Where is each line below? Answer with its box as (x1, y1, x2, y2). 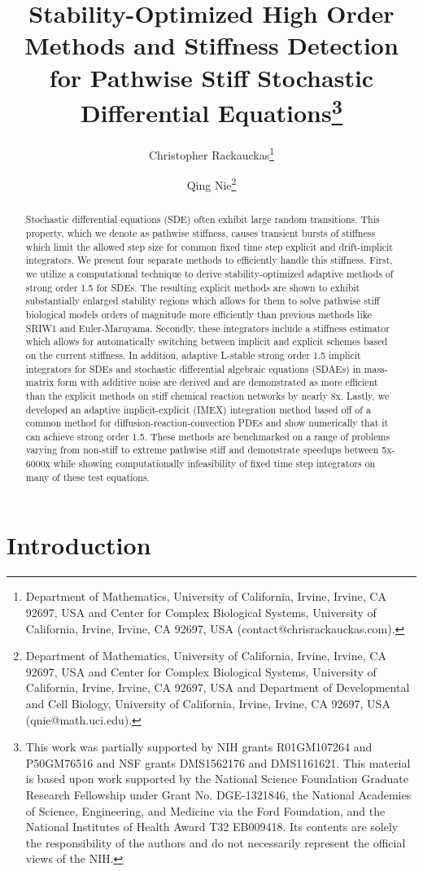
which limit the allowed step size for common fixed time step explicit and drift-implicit (25, 239, 393, 253)
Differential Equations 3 (80, 92, 343, 129)
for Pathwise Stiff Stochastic (49, 60, 374, 94)
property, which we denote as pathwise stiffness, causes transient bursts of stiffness (25, 225, 376, 239)
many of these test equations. (25, 470, 150, 484)
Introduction (7, 528, 151, 562)
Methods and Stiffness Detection (24, 28, 399, 62)
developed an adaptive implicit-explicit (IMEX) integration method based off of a (25, 402, 371, 416)
